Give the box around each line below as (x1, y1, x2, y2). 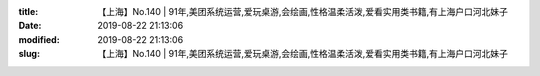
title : (18, 6, 39, 17)
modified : (18, 33, 60, 45)
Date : (18, 20, 42, 32)
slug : (18, 48, 40, 60)
